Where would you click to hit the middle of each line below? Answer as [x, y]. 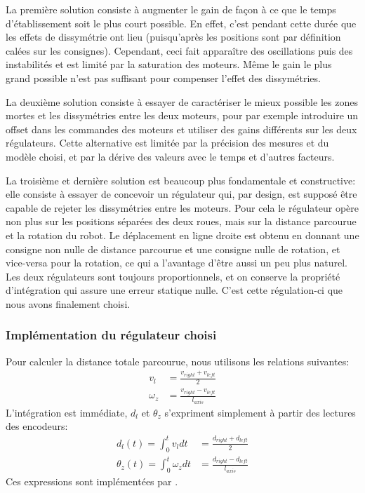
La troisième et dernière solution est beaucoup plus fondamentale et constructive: [181, 180]
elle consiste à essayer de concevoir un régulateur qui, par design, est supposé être [181, 194]
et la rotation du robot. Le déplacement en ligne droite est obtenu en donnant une [182, 235]
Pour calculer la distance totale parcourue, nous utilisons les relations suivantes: [178, 361]
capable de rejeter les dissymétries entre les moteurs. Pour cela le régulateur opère [182, 207]
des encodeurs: [37, 426]
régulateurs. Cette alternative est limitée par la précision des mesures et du [167, 143]
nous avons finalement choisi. [68, 303]
